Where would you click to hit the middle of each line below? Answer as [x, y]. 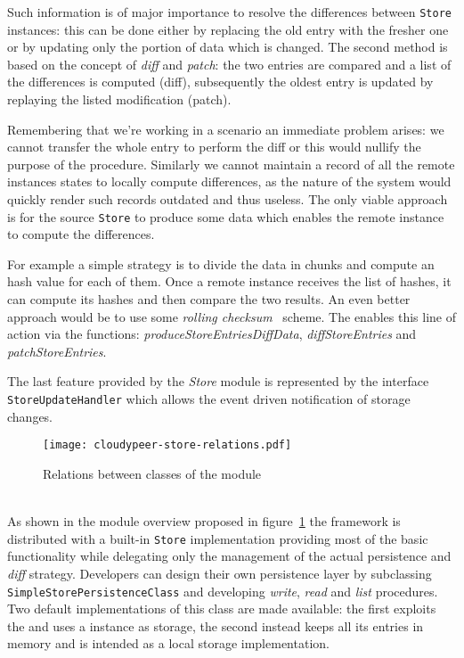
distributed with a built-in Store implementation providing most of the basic [218, 538]
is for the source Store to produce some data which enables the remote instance [226, 216]
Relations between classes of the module [152, 473]
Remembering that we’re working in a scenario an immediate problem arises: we [226, 129]
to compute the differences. [81, 234]
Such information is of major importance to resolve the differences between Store [229, 12]
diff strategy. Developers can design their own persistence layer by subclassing [220, 573]
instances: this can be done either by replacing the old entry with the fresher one [228, 29]
